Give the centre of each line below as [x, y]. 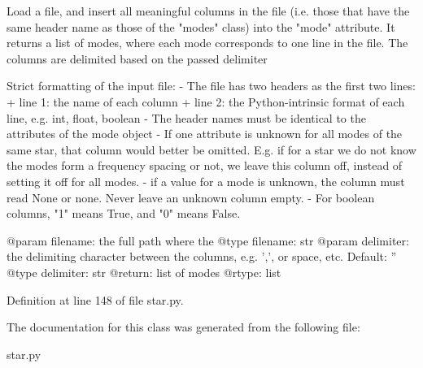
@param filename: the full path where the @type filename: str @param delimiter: [208, 240]
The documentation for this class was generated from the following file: [183, 327]
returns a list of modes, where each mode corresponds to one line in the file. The [207, 43]
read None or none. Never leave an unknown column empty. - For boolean [191, 197]
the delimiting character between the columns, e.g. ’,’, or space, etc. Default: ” [202, 256]
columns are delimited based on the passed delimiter [137, 58]
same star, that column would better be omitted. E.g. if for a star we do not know [211, 149]
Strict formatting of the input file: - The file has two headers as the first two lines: [211, 86]
